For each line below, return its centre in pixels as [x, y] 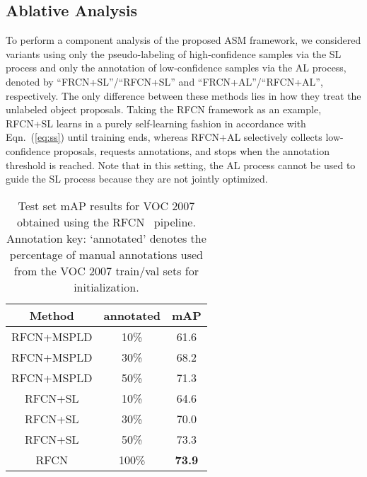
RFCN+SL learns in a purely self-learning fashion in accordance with [156, 123]
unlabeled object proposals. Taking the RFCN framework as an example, [164, 109]
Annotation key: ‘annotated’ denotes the [106, 238]
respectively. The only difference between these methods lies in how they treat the [183, 95]
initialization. [106, 287]
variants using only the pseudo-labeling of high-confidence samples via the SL [174, 53]
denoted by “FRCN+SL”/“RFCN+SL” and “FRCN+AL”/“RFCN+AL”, [164, 81]
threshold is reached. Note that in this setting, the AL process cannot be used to [181, 165]
